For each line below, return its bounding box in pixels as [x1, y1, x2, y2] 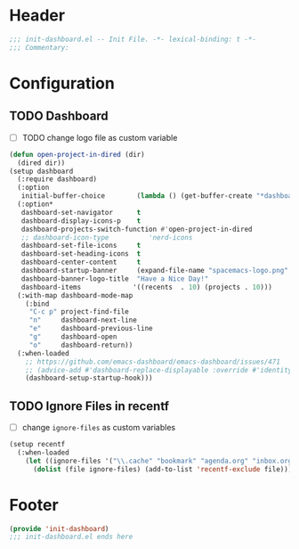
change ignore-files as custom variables [21, 422, 176, 433]
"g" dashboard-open [28, 332, 117, 341]
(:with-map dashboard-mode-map [17, 291, 133, 299]
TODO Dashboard [9, 109, 109, 124]
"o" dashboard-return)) [28, 340, 133, 349]
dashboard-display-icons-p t [20, 216, 141, 225]
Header [9, 5, 65, 26]
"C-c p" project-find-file [28, 307, 129, 316]
